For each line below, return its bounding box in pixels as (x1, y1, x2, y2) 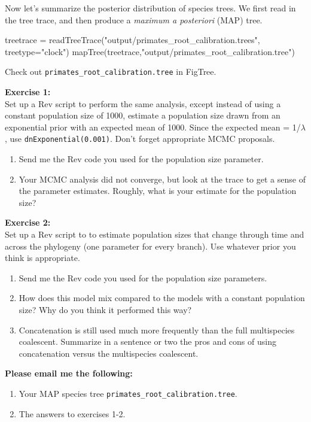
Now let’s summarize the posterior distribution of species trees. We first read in (5, 2, 296, 14)
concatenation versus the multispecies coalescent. (19, 347, 199, 359)
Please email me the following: (5, 367, 133, 380)
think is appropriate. (5, 251, 80, 264)
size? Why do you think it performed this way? (19, 303, 192, 315)
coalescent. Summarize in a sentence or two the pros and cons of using (19, 335, 276, 348)
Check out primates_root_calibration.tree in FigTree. (5, 65, 217, 78)
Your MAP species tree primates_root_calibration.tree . (19, 387, 237, 399)
